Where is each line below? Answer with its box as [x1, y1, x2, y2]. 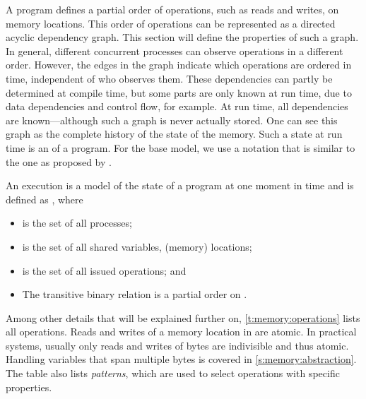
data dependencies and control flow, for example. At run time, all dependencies [6, 99, 348, 114]
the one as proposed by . [6, 154, 112, 169]
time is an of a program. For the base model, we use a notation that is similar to [6, 140, 355, 155]
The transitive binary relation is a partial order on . [22, 287, 247, 302]
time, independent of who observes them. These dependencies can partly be [6, 71, 333, 85]
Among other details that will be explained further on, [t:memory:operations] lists [6, 310, 360, 325]
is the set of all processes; [22, 215, 132, 230]
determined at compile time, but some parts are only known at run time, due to [6, 85, 352, 100]
